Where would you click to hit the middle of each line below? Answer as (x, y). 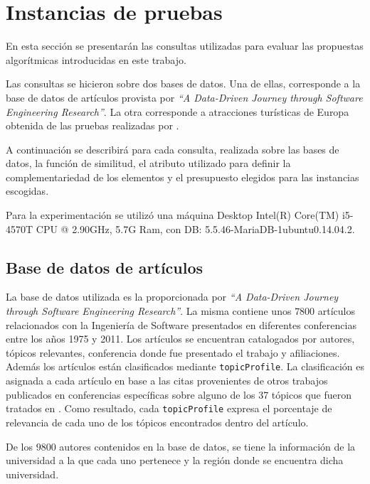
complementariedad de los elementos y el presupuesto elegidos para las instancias (183, 177)
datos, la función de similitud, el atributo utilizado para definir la (148, 163)
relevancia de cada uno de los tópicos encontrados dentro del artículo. (157, 422)
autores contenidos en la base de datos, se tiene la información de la (207, 446)
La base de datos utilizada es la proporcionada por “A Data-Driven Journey (172, 297)
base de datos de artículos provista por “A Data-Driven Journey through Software (184, 97)
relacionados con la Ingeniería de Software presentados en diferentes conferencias (181, 324)
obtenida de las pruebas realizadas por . (92, 125)
